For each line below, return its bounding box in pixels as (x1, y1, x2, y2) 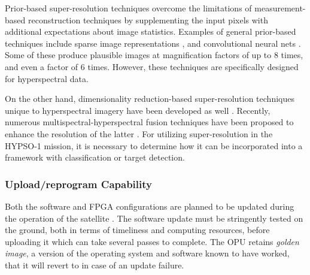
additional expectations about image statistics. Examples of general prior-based (5, 25, 296, 38)
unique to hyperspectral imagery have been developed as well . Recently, (5, 104, 271, 116)
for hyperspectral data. (5, 72, 89, 84)
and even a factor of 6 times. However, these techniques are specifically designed (5, 60, 299, 72)
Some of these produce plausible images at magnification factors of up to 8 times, (5, 49, 303, 61)
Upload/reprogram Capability (5, 176, 152, 191)
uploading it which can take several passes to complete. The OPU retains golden (5, 235, 299, 247)
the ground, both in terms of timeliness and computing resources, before (5, 223, 270, 236)
